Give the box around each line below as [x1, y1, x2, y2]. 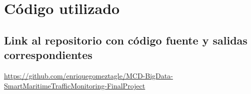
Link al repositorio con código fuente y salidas [4, 32, 247, 47]
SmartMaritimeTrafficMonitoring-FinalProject [4, 80, 145, 90]
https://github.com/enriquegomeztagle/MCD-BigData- [4, 70, 173, 80]
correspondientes [4, 47, 92, 62]
